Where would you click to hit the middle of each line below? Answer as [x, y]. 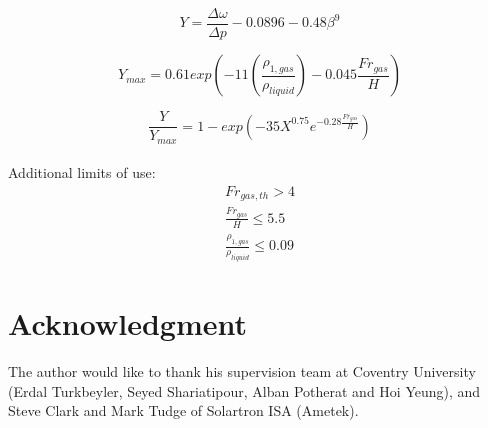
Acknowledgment [127, 323]
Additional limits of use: [82, 172]
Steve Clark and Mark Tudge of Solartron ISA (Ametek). [183, 410]
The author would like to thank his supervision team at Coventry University [242, 371]
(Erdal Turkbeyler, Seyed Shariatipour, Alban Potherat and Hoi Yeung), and [244, 390]
